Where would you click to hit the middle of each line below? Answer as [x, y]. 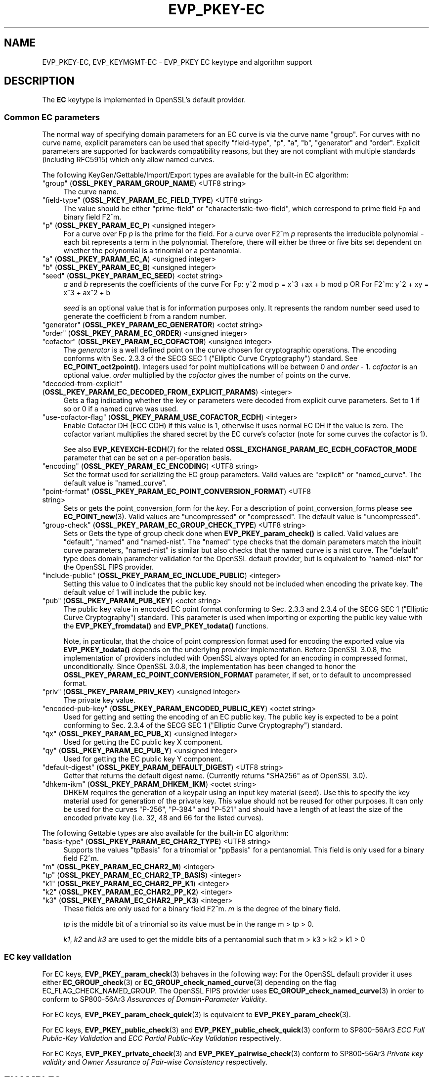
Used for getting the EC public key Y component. [143, 759]
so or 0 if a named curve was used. [121, 409]
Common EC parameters [52, 117]
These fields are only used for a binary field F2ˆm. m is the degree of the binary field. [202, 909]
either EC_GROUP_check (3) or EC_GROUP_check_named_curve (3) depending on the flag [189, 982]
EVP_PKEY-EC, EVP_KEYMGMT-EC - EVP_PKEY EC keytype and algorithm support [177, 62]
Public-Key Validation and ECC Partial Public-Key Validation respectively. [162, 1038]
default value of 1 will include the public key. [135, 592]
